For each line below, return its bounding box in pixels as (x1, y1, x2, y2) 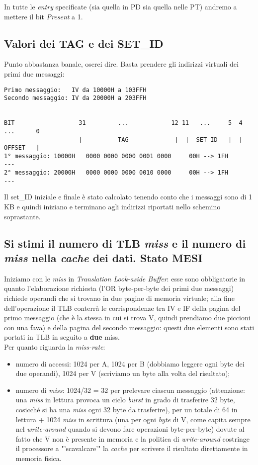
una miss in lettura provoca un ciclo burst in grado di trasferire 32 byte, (15, 394, 235, 405)
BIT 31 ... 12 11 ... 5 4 (4, 119, 243, 127)
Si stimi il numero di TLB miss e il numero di (4, 235, 246, 251)
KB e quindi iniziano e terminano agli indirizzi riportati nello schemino (4, 201, 221, 212)
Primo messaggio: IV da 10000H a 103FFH (4, 86, 147, 93)
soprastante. (4, 211, 41, 221)
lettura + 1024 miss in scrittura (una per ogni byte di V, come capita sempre (15, 414, 251, 424)
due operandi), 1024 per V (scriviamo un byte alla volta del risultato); (15, 368, 230, 378)
